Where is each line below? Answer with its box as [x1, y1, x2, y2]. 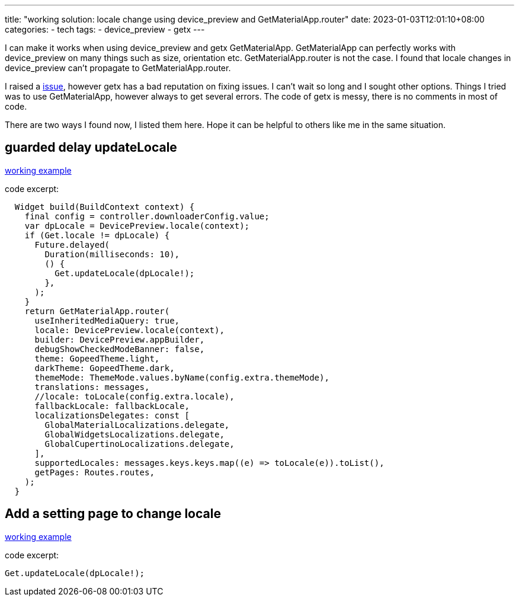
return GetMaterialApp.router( [24, 306, 170, 316]
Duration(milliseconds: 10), [44, 249, 180, 259]
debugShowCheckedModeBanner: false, [34, 344, 205, 354]
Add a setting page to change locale [5, 506, 221, 522]
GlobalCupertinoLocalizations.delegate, [44, 439, 235, 449]
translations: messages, [34, 382, 150, 392]
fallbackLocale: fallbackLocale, [34, 401, 190, 411]
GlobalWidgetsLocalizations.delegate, [44, 429, 225, 439]
